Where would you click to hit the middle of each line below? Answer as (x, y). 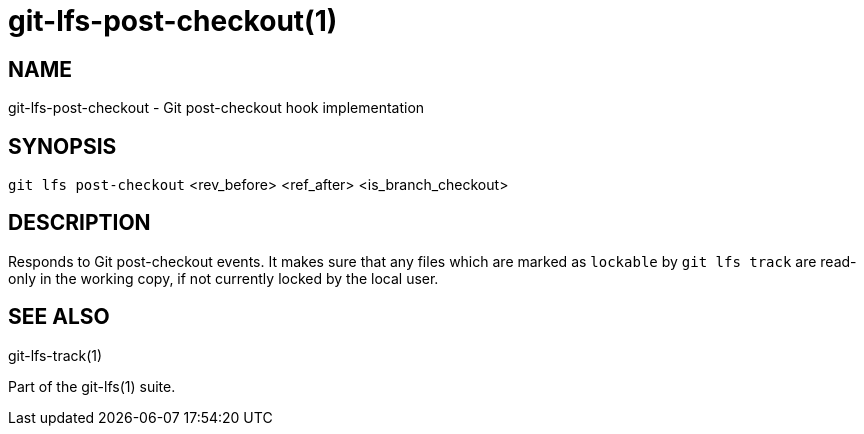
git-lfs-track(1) (55, 355)
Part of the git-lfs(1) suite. (92, 386)
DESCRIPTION (79, 223)
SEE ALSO (59, 317)
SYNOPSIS (62, 146)
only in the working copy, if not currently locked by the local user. (223, 278)
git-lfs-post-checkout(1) (173, 21)
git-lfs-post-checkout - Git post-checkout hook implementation (216, 108)
